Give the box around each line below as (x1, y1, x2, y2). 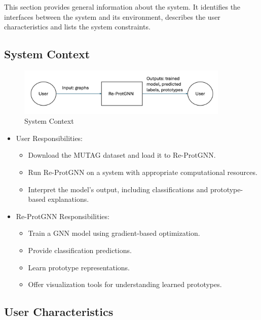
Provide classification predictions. (28, 245, 132, 256)
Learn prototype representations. (28, 262, 130, 272)
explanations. (48, 194, 89, 204)
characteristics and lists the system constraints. (4, 21, 151, 32)
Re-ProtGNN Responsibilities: (16, 210, 109, 221)
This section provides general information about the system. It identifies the (4, 2, 241, 12)
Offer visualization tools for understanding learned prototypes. (28, 279, 222, 290)
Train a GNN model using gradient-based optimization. (28, 228, 200, 238)
